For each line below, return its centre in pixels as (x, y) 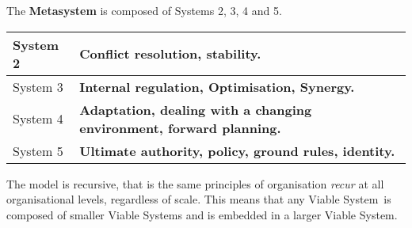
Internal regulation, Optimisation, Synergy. (217, 86)
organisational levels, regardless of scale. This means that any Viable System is (199, 199)
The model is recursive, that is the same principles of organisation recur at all (195, 183)
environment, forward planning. (180, 127)
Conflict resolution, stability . (170, 54)
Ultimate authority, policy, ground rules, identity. (237, 150)
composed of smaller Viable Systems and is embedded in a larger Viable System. (202, 214)
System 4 (38, 119)
